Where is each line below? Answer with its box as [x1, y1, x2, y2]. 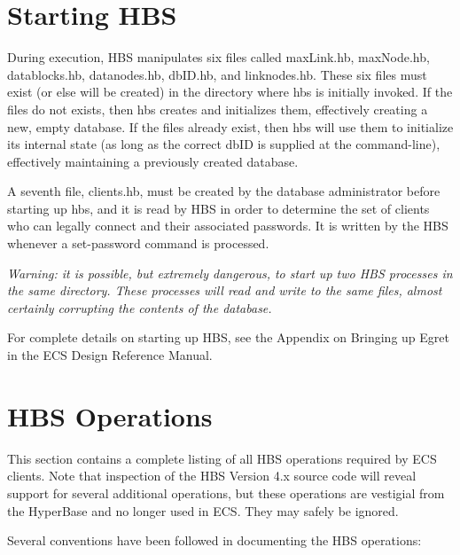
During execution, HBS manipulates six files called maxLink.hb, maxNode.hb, [7, 48, 430, 66]
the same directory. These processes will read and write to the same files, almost [7, 281, 442, 300]
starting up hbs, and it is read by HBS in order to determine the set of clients [7, 199, 430, 217]
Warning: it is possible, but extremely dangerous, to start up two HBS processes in [7, 263, 453, 282]
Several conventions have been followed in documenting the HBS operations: [7, 531, 422, 550]
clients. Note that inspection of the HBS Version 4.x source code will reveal [7, 466, 417, 485]
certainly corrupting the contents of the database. [7, 298, 272, 317]
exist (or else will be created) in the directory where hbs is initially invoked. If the [7, 82, 453, 101]
